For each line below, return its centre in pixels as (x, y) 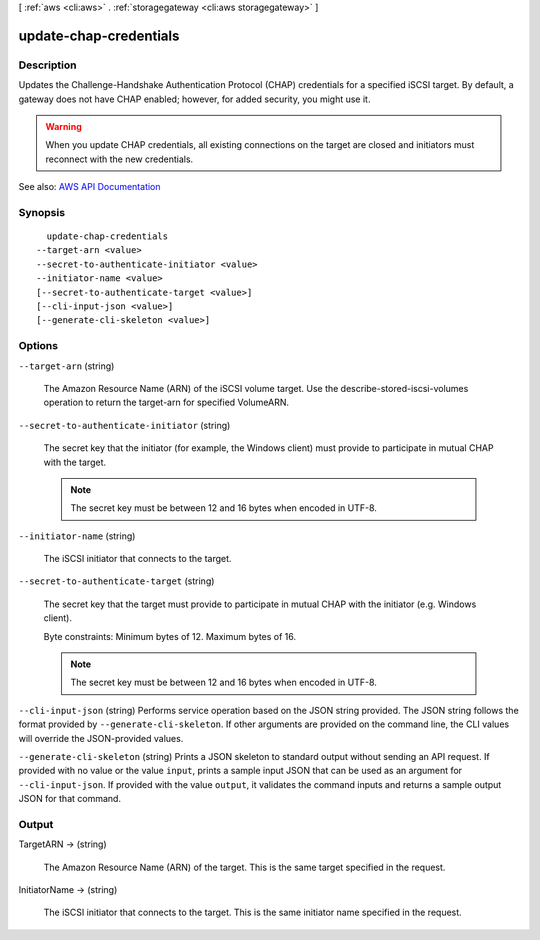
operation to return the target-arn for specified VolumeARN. (166, 402)
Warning (63, 126)
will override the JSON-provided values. (101, 738)
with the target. (75, 462)
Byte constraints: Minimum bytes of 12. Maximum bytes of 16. (170, 636)
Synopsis (41, 212)
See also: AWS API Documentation (89, 187)
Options (38, 346)
